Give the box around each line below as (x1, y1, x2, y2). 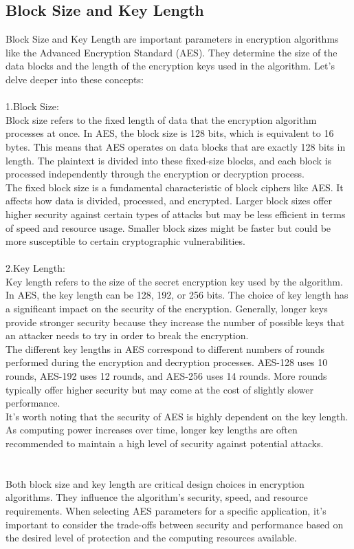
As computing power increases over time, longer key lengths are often (5, 422, 298, 437)
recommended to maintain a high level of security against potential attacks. (5, 436, 324, 451)
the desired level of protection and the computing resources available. (5, 530, 297, 545)
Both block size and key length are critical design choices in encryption (5, 476, 305, 491)
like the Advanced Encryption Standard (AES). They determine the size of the (5, 45, 338, 59)
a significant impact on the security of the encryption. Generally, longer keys (5, 301, 328, 316)
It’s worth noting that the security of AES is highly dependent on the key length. (5, 409, 349, 423)
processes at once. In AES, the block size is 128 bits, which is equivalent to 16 (5, 126, 334, 140)
